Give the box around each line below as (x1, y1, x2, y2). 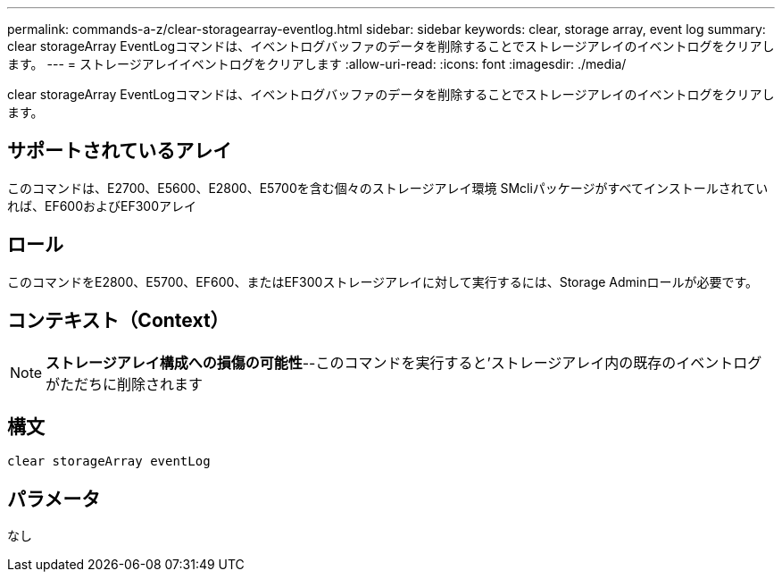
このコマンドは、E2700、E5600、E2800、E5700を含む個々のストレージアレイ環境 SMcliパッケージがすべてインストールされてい (7, 180, 769, 196)
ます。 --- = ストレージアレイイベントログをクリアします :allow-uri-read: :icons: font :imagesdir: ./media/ (7, 56, 627, 71)
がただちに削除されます (46, 374, 204, 393)
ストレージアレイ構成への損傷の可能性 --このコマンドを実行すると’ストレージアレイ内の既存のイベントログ (46, 353, 762, 372)
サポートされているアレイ (7, 139, 232, 163)
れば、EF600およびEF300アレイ (7, 197, 197, 214)
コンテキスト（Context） (7, 309, 229, 332)
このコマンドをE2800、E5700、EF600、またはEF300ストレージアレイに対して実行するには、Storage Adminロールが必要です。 (7, 273, 759, 289)
